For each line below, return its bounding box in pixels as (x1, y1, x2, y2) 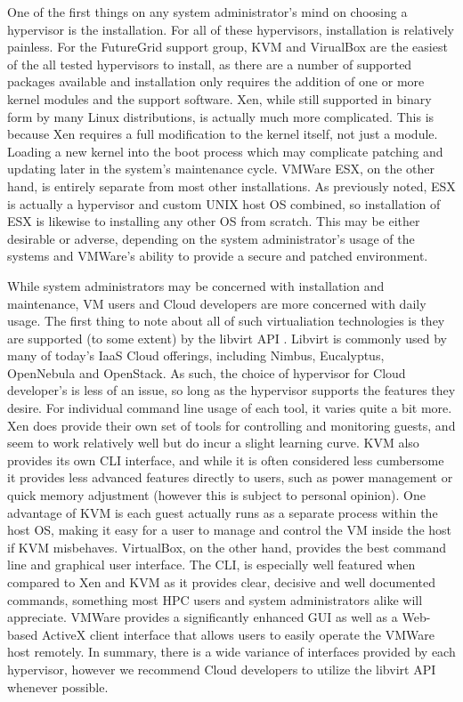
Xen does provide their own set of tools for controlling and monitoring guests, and (7, 416, 456, 434)
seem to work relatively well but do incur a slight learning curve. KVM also (7, 433, 419, 452)
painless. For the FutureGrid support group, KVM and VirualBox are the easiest (7, 37, 448, 56)
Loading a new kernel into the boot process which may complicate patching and (7, 141, 443, 160)
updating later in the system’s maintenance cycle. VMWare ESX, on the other (7, 159, 435, 178)
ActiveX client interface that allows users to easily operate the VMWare (41, 625, 435, 643)
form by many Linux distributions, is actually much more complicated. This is (7, 107, 435, 125)
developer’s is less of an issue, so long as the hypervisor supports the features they (7, 381, 456, 399)
